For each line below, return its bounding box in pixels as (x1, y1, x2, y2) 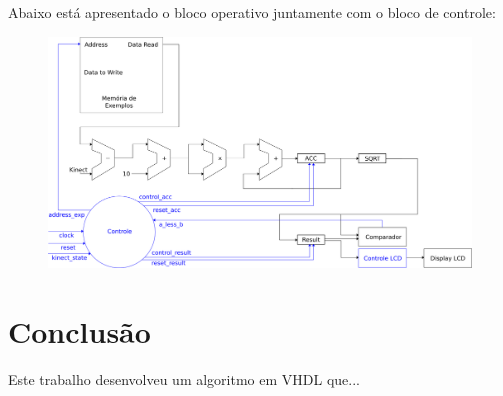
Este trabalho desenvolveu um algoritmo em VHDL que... (8, 368, 360, 389)
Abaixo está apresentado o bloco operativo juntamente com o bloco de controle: (8, 2, 496, 22)
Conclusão (8, 310, 151, 351)
